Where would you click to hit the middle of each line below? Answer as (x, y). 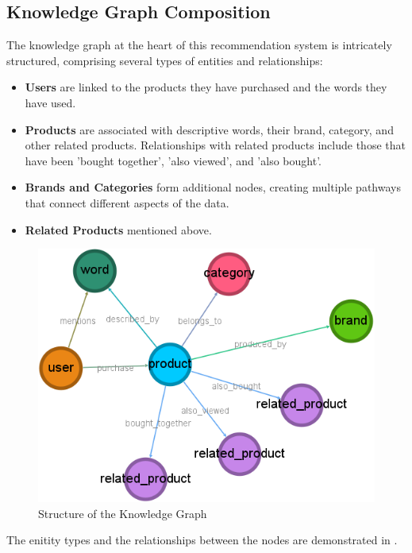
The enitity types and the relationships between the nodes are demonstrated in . (202, 540)
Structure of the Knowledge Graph (123, 513)
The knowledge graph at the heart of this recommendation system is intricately (199, 45)
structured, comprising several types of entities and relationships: (165, 60)
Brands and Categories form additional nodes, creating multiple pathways (213, 187)
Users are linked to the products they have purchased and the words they (206, 87)
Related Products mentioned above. (118, 229)
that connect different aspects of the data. (127, 202)
